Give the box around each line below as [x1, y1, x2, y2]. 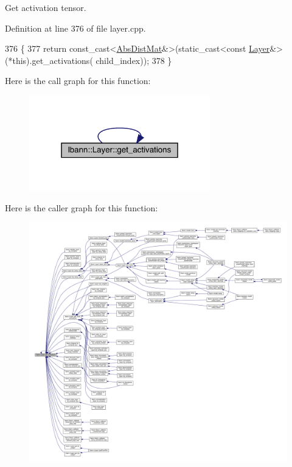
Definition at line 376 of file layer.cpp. [5, 21, 146, 34]
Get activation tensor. [5, 1, 86, 13]
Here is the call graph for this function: [5, 74, 151, 87]
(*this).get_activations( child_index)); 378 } [5, 54, 172, 66]
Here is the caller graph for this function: [5, 201, 158, 214]
